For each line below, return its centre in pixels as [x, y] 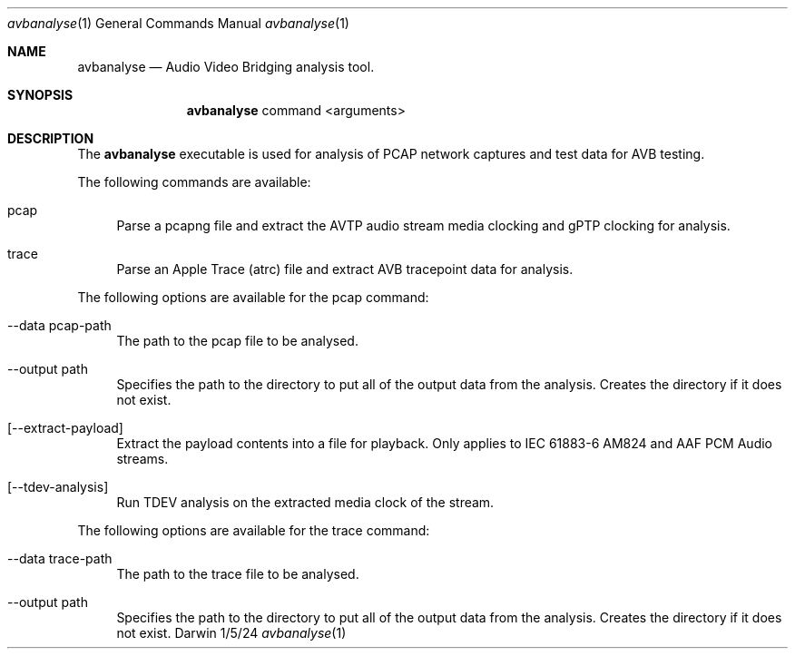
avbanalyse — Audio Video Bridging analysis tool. [226, 67]
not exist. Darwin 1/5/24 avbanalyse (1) [231, 633]
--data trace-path [60, 558]
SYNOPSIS [40, 95]
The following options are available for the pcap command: [253, 297]
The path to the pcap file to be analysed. [237, 341]
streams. [142, 459]
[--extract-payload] [65, 428]
